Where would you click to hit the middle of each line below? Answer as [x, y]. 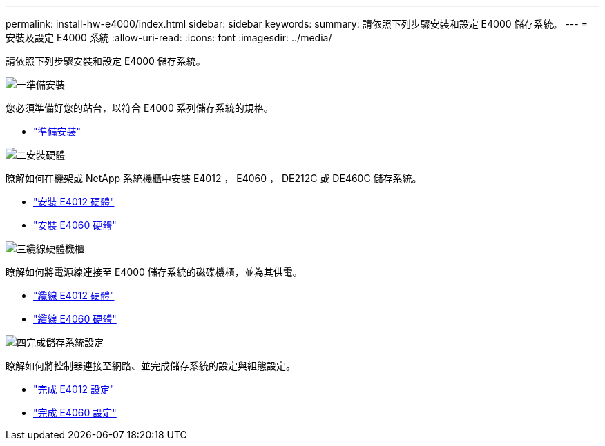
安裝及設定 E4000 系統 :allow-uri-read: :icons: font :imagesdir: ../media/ [169, 38]
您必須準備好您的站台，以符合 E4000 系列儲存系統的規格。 [140, 108]
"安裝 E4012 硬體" [74, 202]
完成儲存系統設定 [65, 342]
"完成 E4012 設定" [74, 389]
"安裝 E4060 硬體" [75, 225]
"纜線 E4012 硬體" [74, 295]
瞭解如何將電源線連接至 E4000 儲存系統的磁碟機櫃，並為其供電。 [154, 272]
